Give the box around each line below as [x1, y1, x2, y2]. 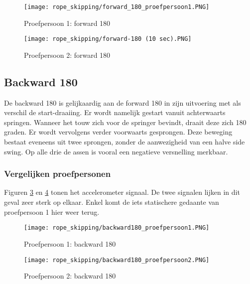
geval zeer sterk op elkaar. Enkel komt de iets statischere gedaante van [4, 197, 219, 207]
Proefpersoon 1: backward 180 [24, 238, 116, 249]
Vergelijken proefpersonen [4, 167, 111, 180]
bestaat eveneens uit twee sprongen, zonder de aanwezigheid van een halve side [4, 137, 245, 147]
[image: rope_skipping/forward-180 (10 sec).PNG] [24, 35, 192, 43]
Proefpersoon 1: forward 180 [24, 17, 111, 28]
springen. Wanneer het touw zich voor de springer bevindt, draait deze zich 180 [4, 117, 247, 127]
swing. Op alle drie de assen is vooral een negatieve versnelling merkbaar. [4, 146, 228, 156]
